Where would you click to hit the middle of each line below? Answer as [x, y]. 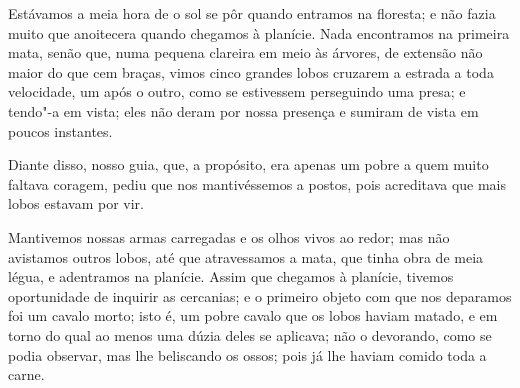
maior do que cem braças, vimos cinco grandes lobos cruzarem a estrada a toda [251, 71]
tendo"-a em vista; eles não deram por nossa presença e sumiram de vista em [243, 110]
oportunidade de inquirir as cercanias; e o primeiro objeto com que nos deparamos [260, 295]
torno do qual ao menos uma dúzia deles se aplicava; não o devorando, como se [250, 334]
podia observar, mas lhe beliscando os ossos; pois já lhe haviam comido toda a [247, 354]
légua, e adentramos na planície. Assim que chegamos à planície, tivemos [231, 276]
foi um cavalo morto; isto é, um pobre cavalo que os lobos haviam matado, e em [253, 315]
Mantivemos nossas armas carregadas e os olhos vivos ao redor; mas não [229, 236]
